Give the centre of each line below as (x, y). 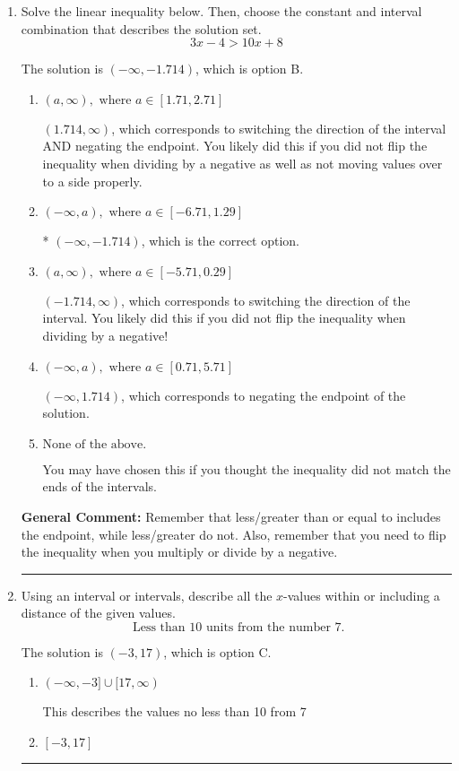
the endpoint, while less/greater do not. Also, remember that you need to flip (234, 534)
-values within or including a (362, 595)
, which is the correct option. (221, 241)
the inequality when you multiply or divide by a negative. (179, 552)
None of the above (93, 444)
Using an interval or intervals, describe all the (147, 595)
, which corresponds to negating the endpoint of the (264, 395)
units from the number (268, 627)
